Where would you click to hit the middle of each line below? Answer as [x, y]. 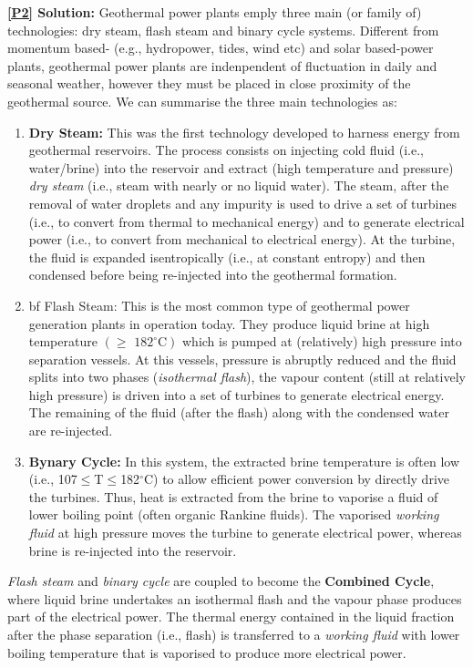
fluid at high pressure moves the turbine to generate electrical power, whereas [245, 533]
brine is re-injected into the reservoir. [133, 550]
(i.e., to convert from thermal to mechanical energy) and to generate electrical [247, 221]
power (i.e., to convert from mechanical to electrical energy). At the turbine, [242, 239]
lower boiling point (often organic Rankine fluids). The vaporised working [234, 514]
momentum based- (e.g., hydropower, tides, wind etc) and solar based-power [221, 48]
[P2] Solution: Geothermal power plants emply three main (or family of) [215, 12]
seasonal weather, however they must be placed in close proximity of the [209, 83]
